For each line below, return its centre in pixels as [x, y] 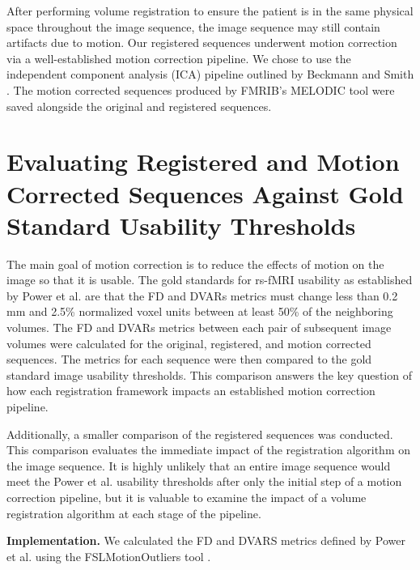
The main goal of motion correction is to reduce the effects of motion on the [195, 264]
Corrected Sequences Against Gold [205, 193]
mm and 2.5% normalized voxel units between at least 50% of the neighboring [200, 311]
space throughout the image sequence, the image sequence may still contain [193, 26]
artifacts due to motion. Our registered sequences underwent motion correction [202, 43]
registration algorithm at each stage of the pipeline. [134, 513]
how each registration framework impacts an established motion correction [191, 391]
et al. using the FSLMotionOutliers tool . [109, 556]
